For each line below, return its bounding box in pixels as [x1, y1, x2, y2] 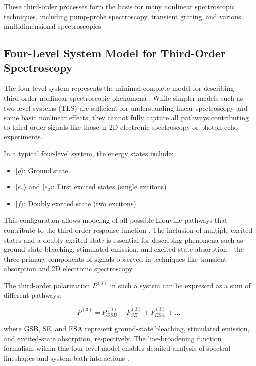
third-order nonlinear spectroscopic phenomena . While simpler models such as [4, 92, 243, 103]
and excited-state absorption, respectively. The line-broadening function [4, 333, 222, 343]
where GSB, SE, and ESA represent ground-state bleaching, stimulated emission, [4, 323, 250, 334]
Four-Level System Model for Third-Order [4, 45, 226, 61]
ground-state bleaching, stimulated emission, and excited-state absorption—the [4, 244, 244, 254]
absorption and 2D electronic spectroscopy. [4, 263, 134, 274]
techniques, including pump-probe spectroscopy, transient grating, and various [4, 11, 241, 21]
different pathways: [4, 290, 62, 300]
